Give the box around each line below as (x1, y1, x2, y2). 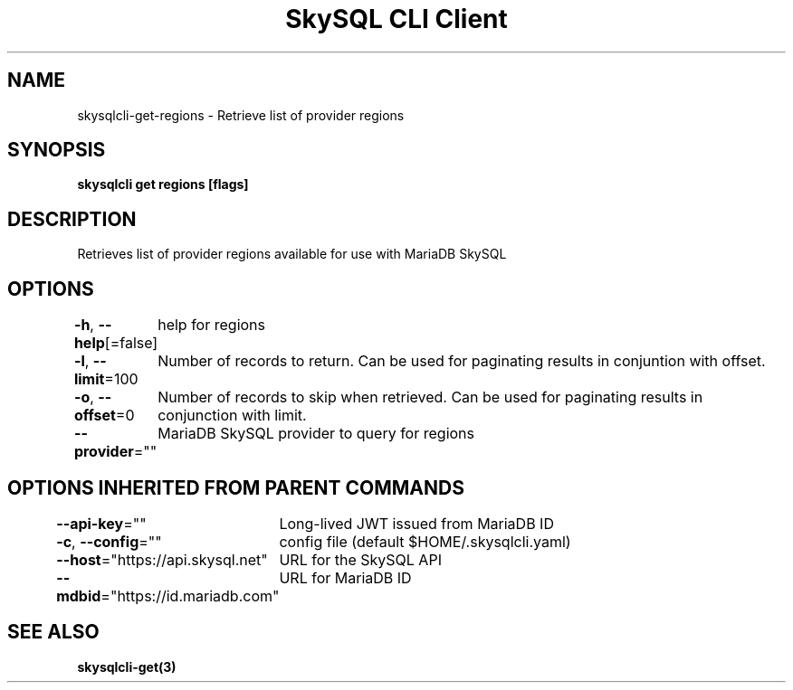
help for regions (158, 316, 265, 335)
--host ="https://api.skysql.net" (56, 550, 268, 569)
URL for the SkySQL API (279, 550, 442, 569)
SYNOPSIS (7, 138, 106, 162)
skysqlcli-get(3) (77, 658, 177, 675)
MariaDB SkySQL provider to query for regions (158, 424, 474, 443)
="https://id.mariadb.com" (100, 586, 280, 605)
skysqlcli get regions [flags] (77, 176, 249, 193)
